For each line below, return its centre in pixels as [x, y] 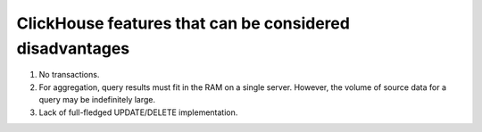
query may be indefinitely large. [97, 100]
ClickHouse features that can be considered [183, 23]
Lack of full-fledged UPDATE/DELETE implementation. [138, 112]
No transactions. [69, 75]
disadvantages [73, 48]
